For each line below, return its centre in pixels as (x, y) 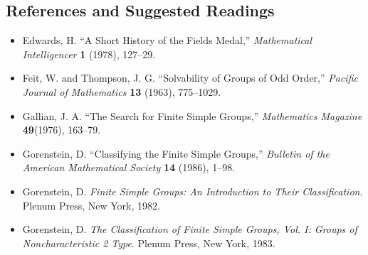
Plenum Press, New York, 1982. (91, 205)
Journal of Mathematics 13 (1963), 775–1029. (122, 91)
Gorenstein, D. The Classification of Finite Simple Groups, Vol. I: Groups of (190, 229)
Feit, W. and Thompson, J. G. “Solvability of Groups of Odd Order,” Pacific (190, 78)
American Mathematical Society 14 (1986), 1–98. (129, 167)
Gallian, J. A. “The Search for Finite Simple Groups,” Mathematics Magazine (192, 115)
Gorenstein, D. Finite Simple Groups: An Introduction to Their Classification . (193, 191)
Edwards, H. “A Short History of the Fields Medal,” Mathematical (167, 40)
